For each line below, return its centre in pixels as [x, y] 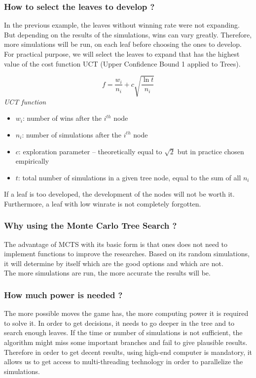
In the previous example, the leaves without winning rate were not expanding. [122, 25]
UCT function [25, 101]
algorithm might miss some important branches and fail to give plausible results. [126, 342]
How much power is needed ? [63, 295]
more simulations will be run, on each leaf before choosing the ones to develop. [123, 44]
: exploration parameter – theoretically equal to [90, 151]
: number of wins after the [62, 118]
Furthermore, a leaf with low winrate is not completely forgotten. [103, 203]
